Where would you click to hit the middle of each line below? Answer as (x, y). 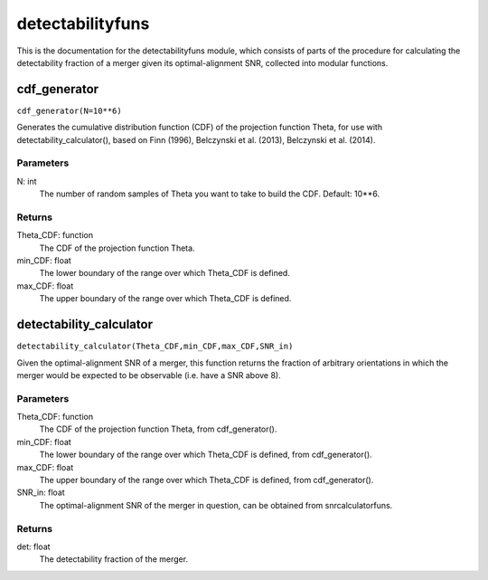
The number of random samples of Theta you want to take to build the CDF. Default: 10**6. (210, 194)
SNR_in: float (41, 492)
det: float (33, 547)
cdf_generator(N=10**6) (69, 110)
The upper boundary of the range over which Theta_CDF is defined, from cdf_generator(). (206, 480)
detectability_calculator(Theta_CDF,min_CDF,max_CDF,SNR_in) (155, 347)
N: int (27, 181)
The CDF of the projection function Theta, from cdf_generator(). (158, 429)
